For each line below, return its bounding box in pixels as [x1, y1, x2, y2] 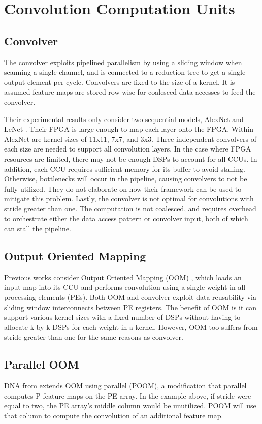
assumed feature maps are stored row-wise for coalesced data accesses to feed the [4, 86, 256, 97]
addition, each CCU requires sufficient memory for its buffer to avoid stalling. [4, 163, 245, 174]
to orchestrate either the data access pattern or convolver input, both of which [4, 213, 248, 224]
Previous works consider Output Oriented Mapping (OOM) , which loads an [4, 271, 242, 282]
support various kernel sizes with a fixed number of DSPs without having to [4, 312, 241, 322]
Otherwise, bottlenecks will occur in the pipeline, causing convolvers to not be [4, 173, 247, 184]
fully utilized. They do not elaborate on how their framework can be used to [4, 183, 242, 194]
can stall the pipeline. [4, 223, 71, 234]
